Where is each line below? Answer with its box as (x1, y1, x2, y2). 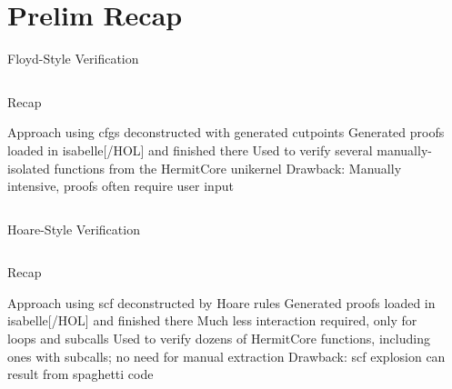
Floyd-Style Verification (7, 49, 139, 68)
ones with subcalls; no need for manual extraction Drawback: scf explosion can (7, 346, 446, 365)
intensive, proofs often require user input (7, 176, 234, 195)
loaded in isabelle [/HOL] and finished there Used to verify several (7, 140, 373, 159)
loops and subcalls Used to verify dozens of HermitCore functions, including (7, 329, 430, 348)
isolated (7, 158, 50, 177)
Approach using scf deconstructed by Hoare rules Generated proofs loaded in (7, 293, 436, 312)
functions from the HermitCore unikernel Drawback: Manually (54, 158, 402, 177)
